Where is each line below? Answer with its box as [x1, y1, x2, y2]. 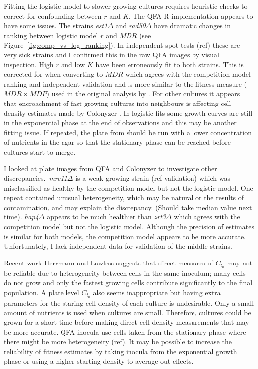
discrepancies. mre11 [4, 173, 67, 183]
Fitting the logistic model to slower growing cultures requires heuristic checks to [4, 1, 248, 11]
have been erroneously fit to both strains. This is [95, 59, 244, 69]
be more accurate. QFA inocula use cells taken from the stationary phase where [4, 326, 246, 337]
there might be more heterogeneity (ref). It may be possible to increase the [4, 336, 232, 347]
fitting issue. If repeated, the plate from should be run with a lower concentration [4, 127, 252, 137]
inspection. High [4, 59, 54, 69]
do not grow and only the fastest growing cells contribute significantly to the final [4, 277, 253, 288]
